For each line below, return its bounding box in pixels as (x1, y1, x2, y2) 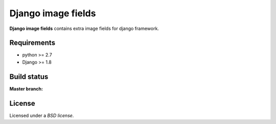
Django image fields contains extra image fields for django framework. (9, 25, 159, 32)
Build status (9, 72, 49, 81)
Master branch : (9, 85, 43, 91)
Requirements (9, 39, 56, 47)
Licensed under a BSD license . (9, 112, 74, 118)
